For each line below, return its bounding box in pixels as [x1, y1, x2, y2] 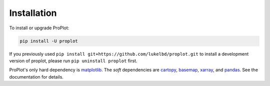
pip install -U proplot [19, 38, 78, 44]
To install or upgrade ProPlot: [9, 25, 69, 31]
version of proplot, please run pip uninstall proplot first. [9, 58, 137, 64]
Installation [9, 7, 57, 18]
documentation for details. [9, 74, 63, 80]
